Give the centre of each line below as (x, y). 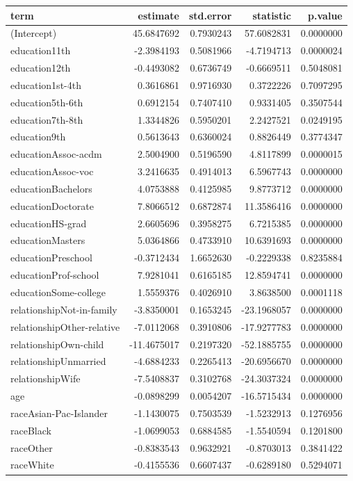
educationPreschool (51, 258)
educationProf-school (55, 275)
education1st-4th (46, 84)
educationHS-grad (49, 223)
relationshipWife (46, 378)
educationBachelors (51, 188)
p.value (325, 15)
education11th (41, 50)
